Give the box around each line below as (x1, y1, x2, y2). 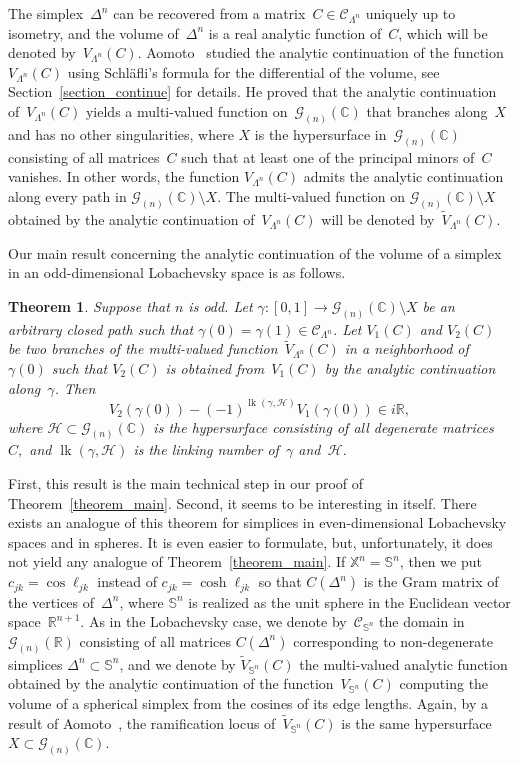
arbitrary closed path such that (8, 318, 194, 339)
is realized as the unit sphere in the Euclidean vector (188, 591, 511, 612)
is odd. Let (188, 295, 253, 316)
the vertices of (8, 591, 95, 612)
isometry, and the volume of (8, 22, 179, 43)
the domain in (379, 611, 465, 632)
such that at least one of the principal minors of (181, 146, 475, 167)
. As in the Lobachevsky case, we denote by (80, 611, 347, 632)
